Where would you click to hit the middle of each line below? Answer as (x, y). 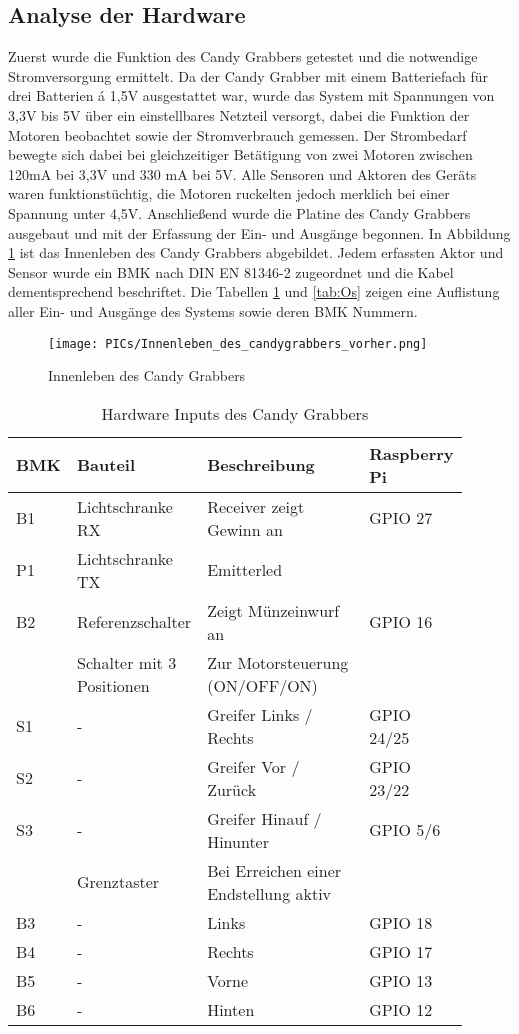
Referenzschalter (134, 622)
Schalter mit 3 (126, 662)
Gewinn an (245, 529)
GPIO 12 (401, 1009)
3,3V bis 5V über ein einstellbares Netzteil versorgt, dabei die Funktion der (239, 114)
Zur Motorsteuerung (278, 662)
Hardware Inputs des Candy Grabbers (235, 413)
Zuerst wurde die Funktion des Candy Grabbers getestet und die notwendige (243, 56)
